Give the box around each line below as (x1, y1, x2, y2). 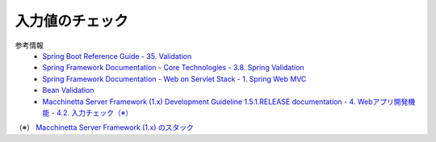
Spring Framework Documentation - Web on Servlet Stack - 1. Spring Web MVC (42, 73, 307, 84)
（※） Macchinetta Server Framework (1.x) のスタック (15, 123, 194, 132)
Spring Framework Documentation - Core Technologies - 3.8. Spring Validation (42, 63, 304, 73)
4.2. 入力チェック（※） (57, 107, 133, 117)
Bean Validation (42, 86, 94, 95)
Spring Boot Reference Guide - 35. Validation (42, 51, 192, 61)
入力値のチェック (15, 12, 129, 30)
